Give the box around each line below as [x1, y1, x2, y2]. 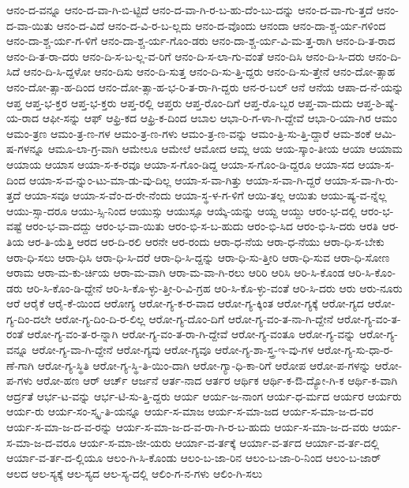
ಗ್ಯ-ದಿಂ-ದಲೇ [6, 310, 51, 326]
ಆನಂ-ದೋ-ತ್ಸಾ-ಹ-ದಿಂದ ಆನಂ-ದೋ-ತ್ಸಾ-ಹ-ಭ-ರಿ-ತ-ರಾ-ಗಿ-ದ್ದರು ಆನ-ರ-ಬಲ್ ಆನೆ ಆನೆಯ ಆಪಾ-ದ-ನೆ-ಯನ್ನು [6, 78, 404, 95]
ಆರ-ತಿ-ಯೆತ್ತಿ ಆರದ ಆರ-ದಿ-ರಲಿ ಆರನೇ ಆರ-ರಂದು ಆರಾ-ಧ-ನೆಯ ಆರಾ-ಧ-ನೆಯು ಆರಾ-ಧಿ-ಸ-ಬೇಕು [28, 233, 385, 249]
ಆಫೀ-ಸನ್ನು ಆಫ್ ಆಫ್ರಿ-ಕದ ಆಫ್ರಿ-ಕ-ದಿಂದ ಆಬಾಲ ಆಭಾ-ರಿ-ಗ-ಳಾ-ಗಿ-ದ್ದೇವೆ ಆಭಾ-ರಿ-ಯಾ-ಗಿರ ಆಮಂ [42, 110, 397, 126]
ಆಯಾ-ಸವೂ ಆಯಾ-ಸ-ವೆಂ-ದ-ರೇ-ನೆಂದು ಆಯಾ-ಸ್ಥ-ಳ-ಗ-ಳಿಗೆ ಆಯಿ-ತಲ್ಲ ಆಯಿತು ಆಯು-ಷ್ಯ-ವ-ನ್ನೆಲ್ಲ [24, 187, 387, 203]
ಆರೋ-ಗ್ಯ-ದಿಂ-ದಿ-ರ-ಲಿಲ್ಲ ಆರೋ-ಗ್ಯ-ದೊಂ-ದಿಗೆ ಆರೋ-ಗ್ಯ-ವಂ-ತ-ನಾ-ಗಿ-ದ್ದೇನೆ [54, 310, 334, 326]
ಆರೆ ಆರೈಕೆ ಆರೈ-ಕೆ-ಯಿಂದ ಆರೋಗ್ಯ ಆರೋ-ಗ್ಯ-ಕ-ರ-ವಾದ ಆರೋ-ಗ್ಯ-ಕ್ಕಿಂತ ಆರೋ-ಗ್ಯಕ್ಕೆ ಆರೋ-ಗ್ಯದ [6, 295, 364, 311]
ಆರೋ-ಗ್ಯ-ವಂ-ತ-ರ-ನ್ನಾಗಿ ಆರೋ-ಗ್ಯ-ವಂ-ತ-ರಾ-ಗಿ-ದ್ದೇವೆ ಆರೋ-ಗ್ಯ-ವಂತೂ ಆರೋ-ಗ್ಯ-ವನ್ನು [27, 326, 356, 342]
